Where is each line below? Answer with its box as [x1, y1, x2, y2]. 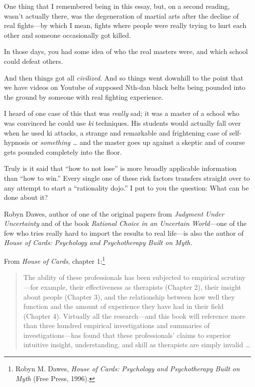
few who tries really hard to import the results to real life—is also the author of [4, 227, 244, 238]
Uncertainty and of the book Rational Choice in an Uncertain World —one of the [4, 218, 247, 228]
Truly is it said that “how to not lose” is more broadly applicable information [4, 163, 237, 173]
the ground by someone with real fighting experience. [4, 91, 163, 102]
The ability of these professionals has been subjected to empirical [23, 272, 219, 282]
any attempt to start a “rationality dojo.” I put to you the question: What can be [4, 182, 249, 193]
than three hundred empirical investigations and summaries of [23, 320, 210, 331]
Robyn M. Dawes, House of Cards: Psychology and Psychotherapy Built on [15, 363, 240, 374]
